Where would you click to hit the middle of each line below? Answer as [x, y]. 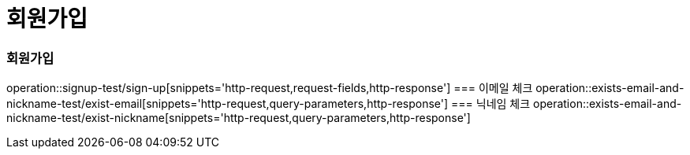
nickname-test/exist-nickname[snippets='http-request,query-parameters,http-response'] [239, 118]
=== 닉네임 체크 [491, 104]
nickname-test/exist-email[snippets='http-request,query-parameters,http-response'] [228, 104]
